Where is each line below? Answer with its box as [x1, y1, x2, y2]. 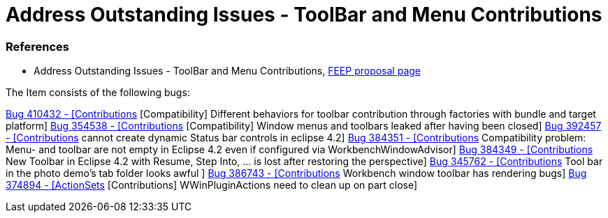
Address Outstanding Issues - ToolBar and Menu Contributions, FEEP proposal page [34, 65, 421, 77]
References [6, 39, 69, 54]
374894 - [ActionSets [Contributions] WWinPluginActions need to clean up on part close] [6, 179, 418, 192]
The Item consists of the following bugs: [6, 86, 190, 99]
